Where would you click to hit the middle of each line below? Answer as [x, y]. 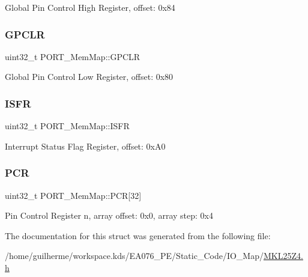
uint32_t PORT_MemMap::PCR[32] [73, 195]
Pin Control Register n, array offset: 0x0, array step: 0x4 [109, 215]
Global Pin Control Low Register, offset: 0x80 [89, 77]
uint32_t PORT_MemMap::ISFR [67, 126]
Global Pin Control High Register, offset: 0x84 [90, 7]
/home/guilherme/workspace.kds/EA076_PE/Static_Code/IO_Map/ [134, 256]
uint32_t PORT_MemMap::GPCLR [73, 56]
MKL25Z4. [283, 256]
